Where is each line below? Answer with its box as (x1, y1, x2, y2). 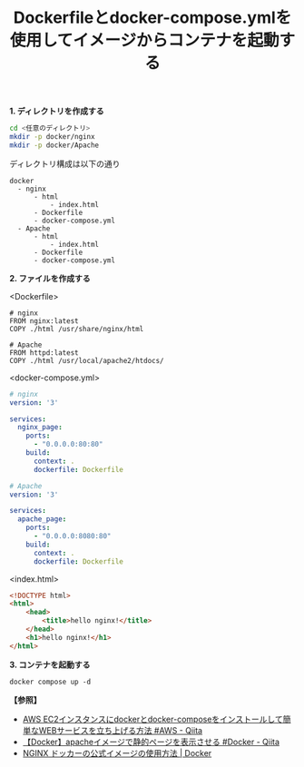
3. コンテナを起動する (9, 659, 91, 670)
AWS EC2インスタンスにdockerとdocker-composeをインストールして (22, 713, 283, 724)
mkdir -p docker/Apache (9, 141, 100, 150)
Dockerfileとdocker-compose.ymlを (13, 7, 292, 28)
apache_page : (17, 515, 67, 524)
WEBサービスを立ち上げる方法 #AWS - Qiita (38, 724, 202, 735)
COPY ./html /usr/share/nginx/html (9, 324, 144, 333)
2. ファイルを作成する (9, 272, 91, 283)
